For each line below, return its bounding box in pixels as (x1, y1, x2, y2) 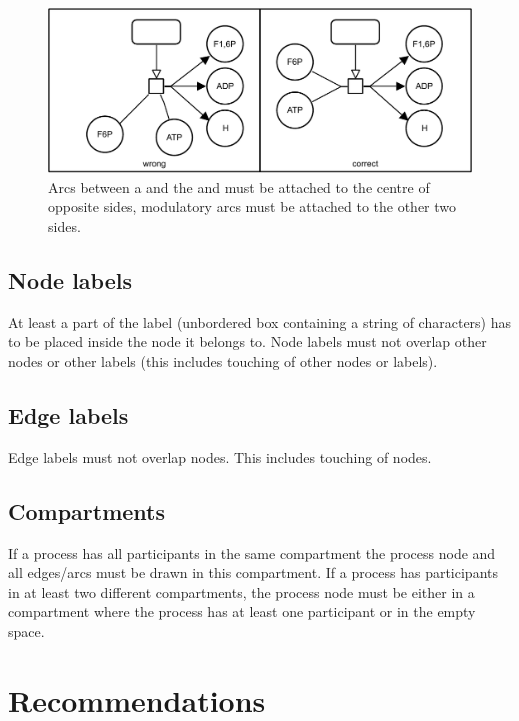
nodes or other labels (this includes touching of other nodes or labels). (8, 350, 438, 371)
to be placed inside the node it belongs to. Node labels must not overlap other (8, 331, 487, 352)
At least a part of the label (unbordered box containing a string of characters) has (8, 311, 512, 332)
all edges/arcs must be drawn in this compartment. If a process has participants (8, 562, 498, 583)
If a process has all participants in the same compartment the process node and (8, 542, 496, 563)
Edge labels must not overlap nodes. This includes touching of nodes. (8, 446, 432, 467)
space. (8, 620, 45, 641)
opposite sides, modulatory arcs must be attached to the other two (48, 196, 457, 217)
